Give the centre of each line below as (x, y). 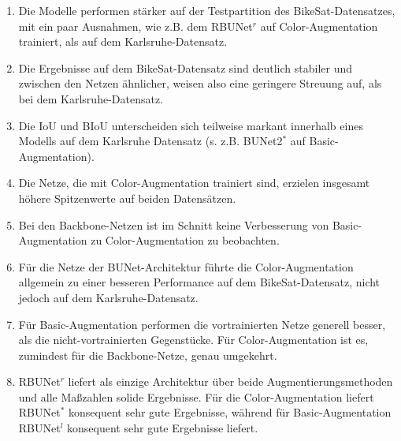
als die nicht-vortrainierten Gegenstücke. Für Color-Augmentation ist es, (193, 340)
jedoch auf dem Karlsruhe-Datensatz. (108, 297)
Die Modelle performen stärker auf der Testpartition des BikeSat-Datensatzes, (207, 10)
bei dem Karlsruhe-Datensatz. (91, 98)
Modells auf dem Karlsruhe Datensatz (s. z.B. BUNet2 (150, 141)
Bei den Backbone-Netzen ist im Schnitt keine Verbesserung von (174, 224)
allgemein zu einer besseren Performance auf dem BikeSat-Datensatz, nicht (199, 282)
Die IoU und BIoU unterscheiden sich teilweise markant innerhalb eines (191, 125)
